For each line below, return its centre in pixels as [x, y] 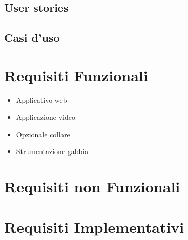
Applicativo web [41, 100]
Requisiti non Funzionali [92, 187]
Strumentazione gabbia [52, 151]
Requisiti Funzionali [76, 75]
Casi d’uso [32, 38]
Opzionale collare [43, 134]
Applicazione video [46, 117]
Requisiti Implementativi [94, 226]
